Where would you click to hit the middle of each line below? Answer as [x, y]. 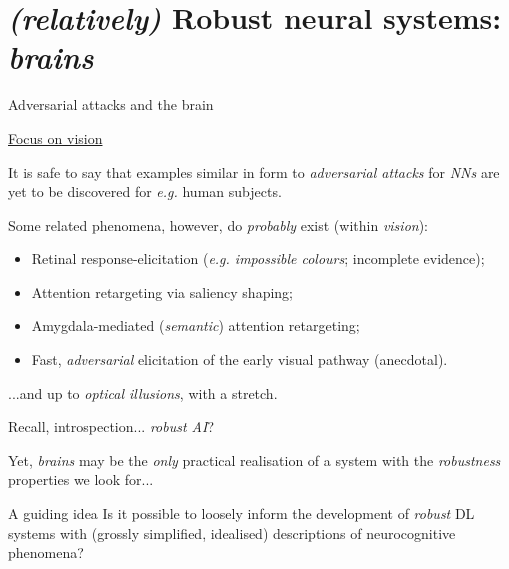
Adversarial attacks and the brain [111, 104]
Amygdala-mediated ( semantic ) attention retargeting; [195, 325]
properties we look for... [81, 479]
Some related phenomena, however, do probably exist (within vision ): [218, 224]
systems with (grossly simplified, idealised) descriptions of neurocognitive [232, 532]
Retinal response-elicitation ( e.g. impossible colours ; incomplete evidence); [258, 258]
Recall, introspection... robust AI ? [111, 426]
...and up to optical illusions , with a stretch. [143, 392]
